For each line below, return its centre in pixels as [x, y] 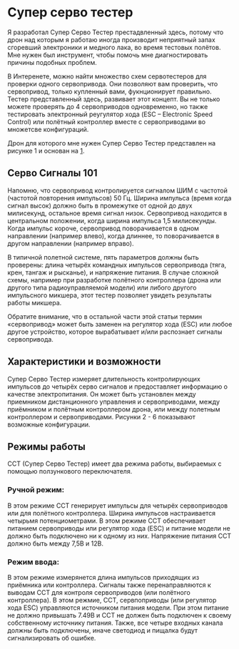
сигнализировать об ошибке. [52, 638]
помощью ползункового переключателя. [70, 471]
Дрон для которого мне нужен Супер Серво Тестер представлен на [112, 143]
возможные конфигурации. [49, 424]
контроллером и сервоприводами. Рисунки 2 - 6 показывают [102, 417]
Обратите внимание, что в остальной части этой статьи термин [105, 316]
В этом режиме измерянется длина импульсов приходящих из [103, 577]
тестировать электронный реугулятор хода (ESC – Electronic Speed [110, 114]
